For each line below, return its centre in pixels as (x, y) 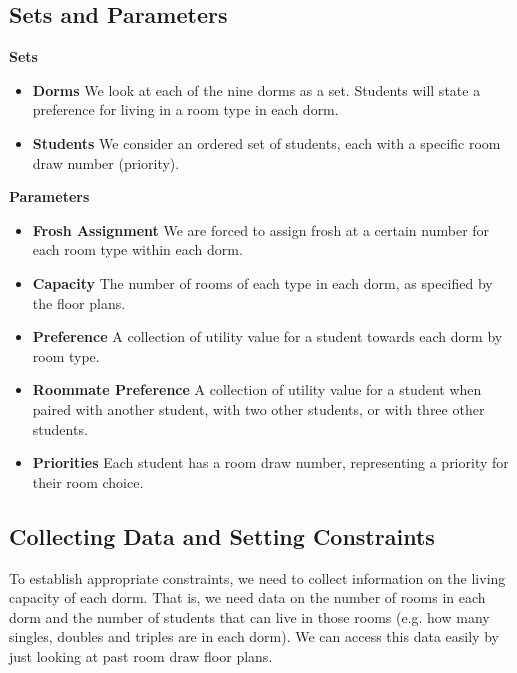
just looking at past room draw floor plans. (141, 655)
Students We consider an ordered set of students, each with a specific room (266, 142)
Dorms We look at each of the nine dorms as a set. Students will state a (256, 89)
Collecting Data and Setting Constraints (222, 535)
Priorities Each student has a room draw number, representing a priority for (270, 462)
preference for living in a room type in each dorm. (185, 109)
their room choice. (88, 481)
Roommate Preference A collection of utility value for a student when (257, 389)
